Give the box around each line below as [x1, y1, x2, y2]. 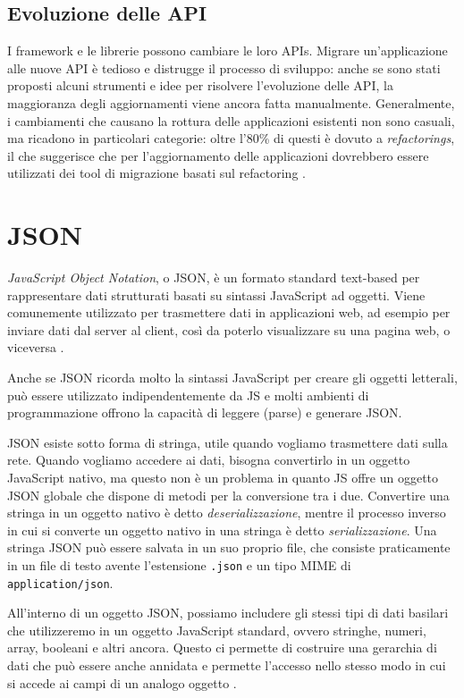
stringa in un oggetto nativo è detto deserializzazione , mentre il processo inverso [7, 503, 446, 522]
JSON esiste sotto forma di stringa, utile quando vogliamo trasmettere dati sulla [7, 433, 448, 451]
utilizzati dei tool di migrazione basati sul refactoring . [7, 164, 306, 182]
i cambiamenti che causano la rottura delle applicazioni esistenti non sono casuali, [7, 111, 455, 130]
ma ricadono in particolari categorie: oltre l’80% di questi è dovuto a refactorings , [7, 129, 455, 147]
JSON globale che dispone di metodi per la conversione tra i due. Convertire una [7, 485, 450, 504]
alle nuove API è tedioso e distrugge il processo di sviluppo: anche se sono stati [7, 58, 441, 77]
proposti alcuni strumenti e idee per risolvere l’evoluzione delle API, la [7, 76, 393, 95]
